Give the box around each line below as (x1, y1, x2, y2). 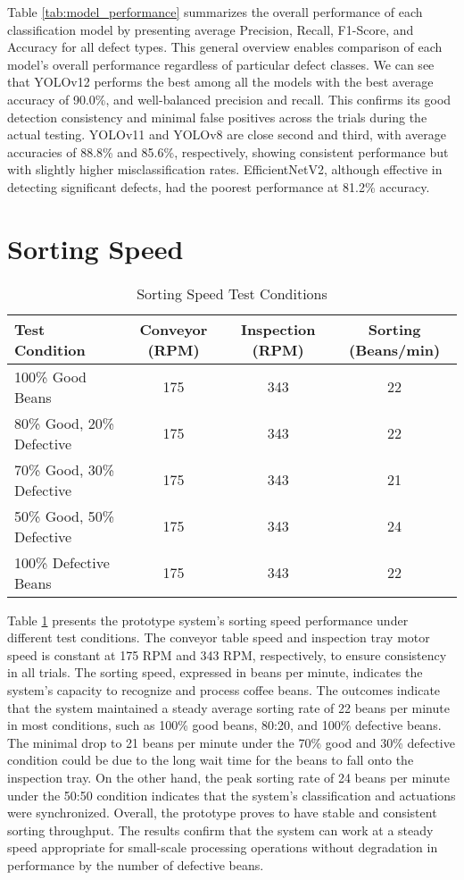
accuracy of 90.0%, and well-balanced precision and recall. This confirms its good (7, 89, 452, 108)
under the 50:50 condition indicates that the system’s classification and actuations (7, 785, 456, 804)
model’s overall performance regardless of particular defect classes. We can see (7, 54, 435, 73)
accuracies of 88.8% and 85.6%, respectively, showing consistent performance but (7, 142, 449, 161)
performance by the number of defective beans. (7, 855, 264, 874)
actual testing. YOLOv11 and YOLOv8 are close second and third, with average (7, 125, 446, 144)
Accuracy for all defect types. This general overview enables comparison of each (7, 38, 443, 56)
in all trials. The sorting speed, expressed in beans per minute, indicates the (7, 663, 423, 682)
